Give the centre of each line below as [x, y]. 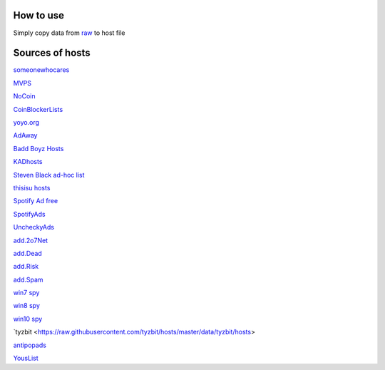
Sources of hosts [52, 53]
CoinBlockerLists [38, 109]
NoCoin [24, 96]
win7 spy [26, 293]
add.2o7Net [31, 240]
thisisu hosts [32, 187]
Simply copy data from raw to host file [69, 33]
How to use [38, 15]
